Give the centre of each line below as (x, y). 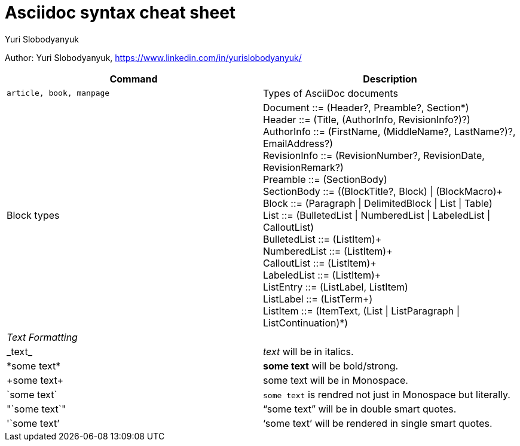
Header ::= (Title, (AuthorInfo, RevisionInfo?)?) (367, 119)
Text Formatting (42, 337)
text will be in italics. (308, 351)
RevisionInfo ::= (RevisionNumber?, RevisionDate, (374, 155)
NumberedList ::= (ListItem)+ (328, 251)
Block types (33, 215)
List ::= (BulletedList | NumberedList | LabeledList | (377, 215)
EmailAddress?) (298, 143)
